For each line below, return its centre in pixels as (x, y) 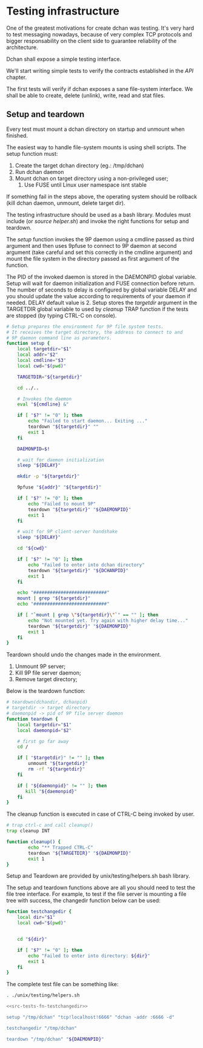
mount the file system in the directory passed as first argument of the (93, 258)
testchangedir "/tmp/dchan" (42, 1028)
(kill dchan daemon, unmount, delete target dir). (66, 203)
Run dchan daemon (39, 172)
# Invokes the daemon (44, 399)
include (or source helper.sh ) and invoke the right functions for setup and (98, 221)
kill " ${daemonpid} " (51, 791)
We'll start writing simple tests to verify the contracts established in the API (100, 70)
